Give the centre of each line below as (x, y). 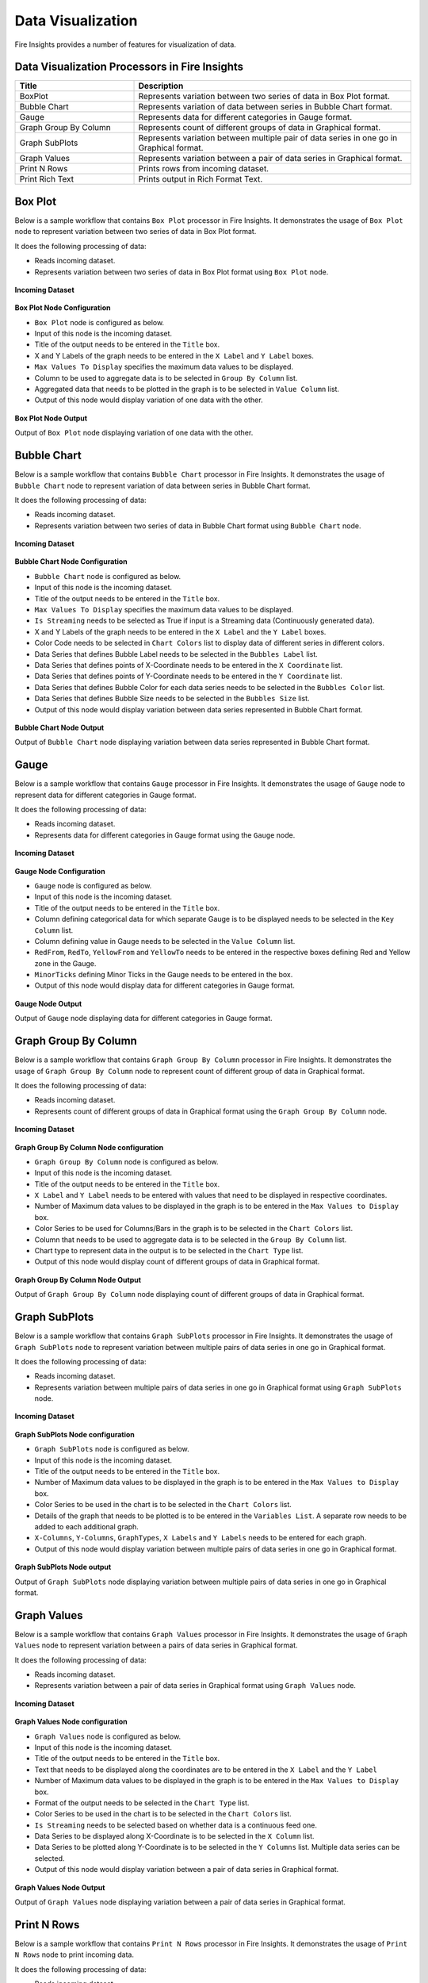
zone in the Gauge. (65, 963)
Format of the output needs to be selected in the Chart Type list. (142, 1803)
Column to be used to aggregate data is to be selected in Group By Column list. (166, 378)
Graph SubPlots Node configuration (75, 1434)
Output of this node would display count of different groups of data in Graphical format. (177, 1262)
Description (161, 86)
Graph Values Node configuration (71, 1722)
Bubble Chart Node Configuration (71, 562)
